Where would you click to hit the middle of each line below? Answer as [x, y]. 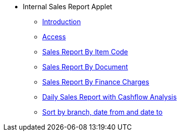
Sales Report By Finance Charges [96, 82]
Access [54, 37]
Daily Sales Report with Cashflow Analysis [110, 97]
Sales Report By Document [85, 67]
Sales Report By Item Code [85, 52]
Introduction [62, 22]
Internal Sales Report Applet [68, 7]
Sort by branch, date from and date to [102, 112]
